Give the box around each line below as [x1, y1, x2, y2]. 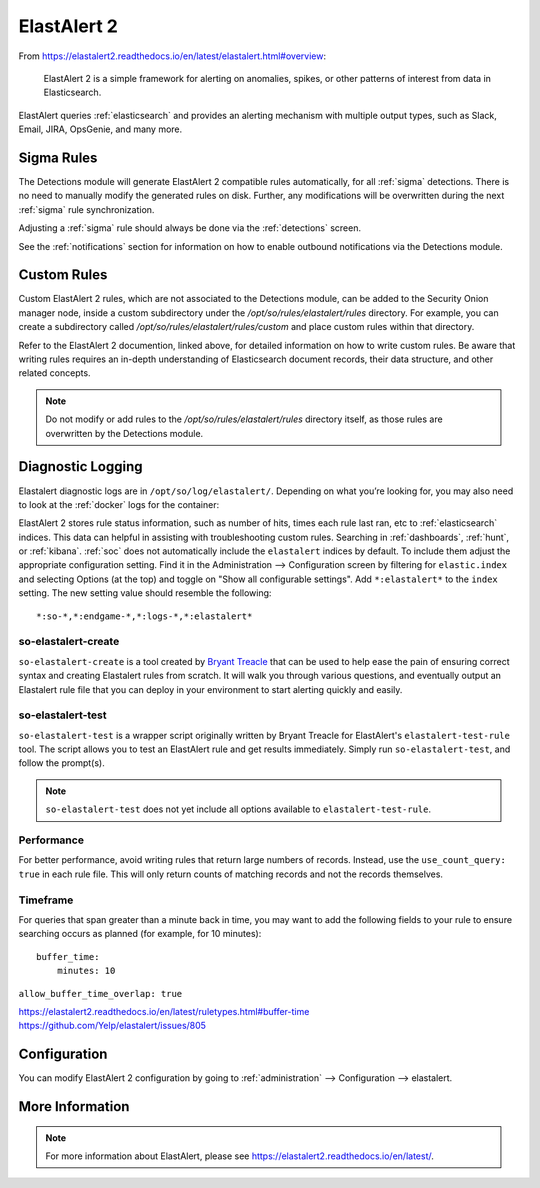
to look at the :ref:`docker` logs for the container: [18, 498, 220, 510]
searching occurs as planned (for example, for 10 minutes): [18, 928, 262, 940]
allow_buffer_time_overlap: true [18, 988, 183, 999]
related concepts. [18, 367, 91, 379]
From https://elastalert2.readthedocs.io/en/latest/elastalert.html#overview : [18, 50, 327, 62]
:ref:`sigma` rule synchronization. [18, 203, 155, 215]
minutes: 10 [56, 965, 116, 977]
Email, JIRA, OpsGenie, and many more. [18, 123, 183, 135]
